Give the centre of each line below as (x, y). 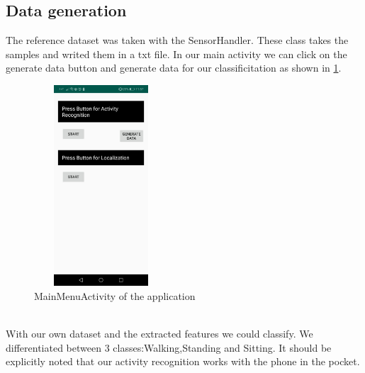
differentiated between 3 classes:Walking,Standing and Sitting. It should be (169, 347)
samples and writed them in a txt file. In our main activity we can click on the (176, 54)
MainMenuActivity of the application (115, 296)
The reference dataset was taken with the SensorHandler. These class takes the (177, 40)
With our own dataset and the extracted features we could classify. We (159, 334)
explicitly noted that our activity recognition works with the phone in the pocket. (183, 361)
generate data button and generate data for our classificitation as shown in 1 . (174, 68)
